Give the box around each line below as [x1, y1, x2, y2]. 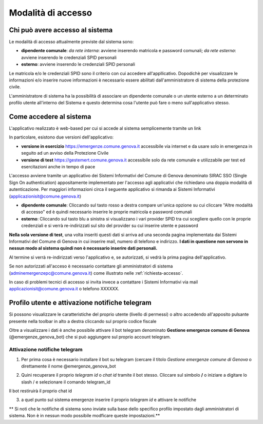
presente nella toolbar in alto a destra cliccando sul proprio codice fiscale [9, 318, 157, 324]
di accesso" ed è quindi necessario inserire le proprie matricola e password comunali [21, 209, 192, 215]
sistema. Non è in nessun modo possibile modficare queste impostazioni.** [9, 413, 160, 419]
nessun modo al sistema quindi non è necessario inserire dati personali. [9, 245, 158, 251]
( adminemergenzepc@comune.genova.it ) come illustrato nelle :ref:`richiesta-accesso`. [9, 270, 184, 276]
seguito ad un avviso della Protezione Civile [21, 150, 109, 156]
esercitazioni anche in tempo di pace [21, 164, 95, 170]
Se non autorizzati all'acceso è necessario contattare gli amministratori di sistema [9, 263, 173, 269]
